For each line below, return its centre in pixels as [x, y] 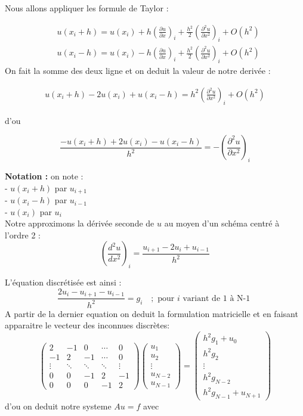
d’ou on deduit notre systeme [58, 406]
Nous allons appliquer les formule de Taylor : [87, 8]
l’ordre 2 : [23, 235]
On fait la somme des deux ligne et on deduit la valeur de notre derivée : [138, 71]
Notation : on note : [44, 176]
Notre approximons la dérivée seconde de [80, 223]
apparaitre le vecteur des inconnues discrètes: [87, 325]
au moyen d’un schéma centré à [222, 223]
